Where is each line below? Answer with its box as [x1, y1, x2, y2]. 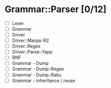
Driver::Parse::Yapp [12, 49, 52, 55]
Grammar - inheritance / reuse [12, 77, 76, 83]
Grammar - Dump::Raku [12, 72, 62, 78]
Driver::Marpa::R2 [12, 37, 49, 43]
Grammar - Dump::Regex [12, 66, 64, 72]
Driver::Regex [12, 43, 41, 49]
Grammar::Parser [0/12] [5, 4, 107, 15]
